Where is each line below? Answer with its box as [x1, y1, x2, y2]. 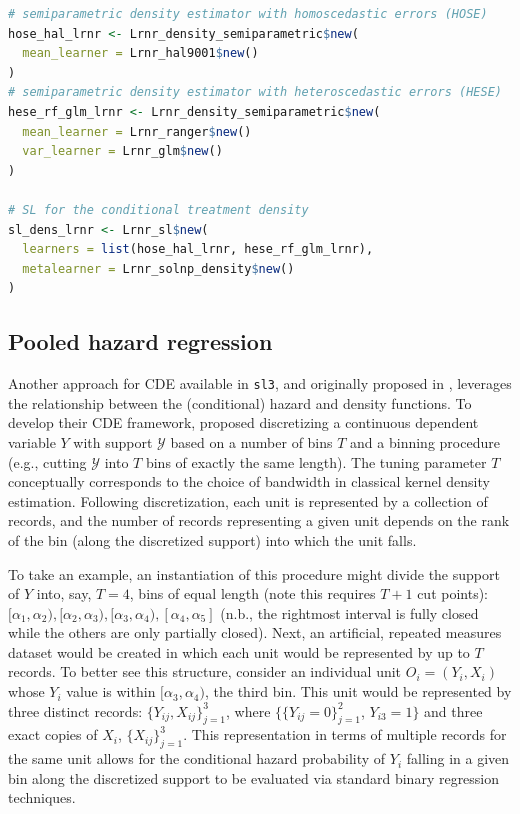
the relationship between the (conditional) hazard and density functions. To [8, 392, 472, 413]
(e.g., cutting [8, 451, 87, 472]
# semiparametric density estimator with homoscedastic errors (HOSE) [8, 7, 488, 21]
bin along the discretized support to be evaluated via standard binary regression [8, 767, 500, 788]
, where [226, 700, 271, 721]
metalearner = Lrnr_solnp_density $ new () [22, 261, 295, 276]
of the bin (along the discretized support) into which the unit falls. [8, 529, 417, 550]
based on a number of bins [170, 431, 333, 452]
